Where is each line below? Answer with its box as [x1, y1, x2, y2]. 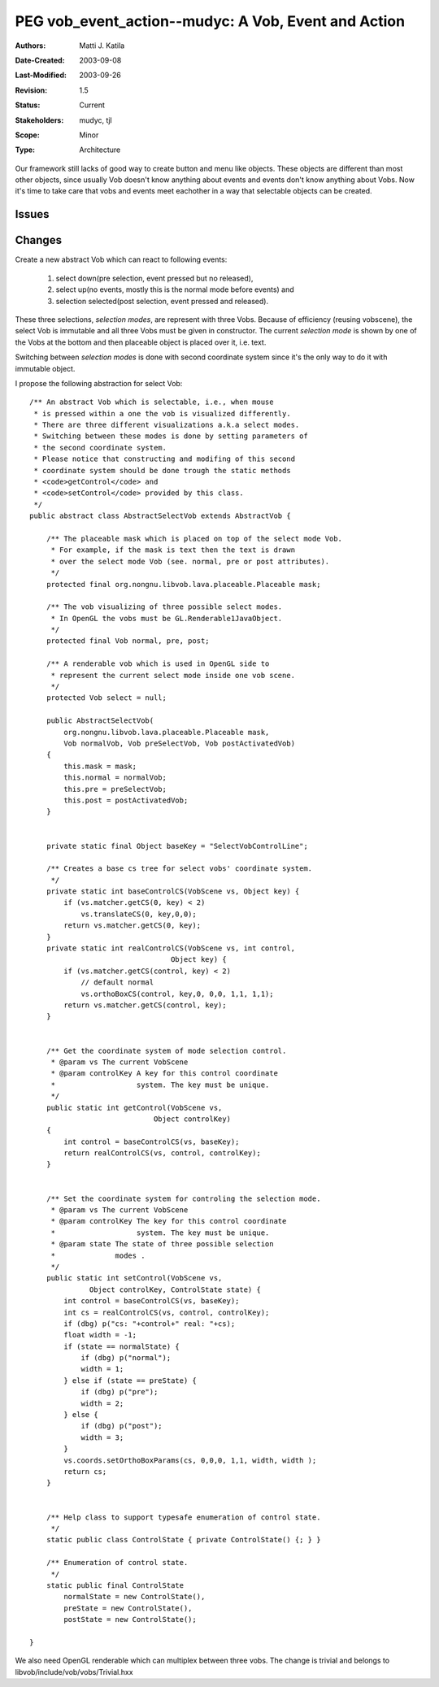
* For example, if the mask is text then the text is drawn [50, 546, 296, 554]
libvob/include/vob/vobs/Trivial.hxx [15, 1667, 133, 1676]
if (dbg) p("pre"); [80, 1387, 159, 1397]
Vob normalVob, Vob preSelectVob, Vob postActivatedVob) [63, 739, 296, 748]
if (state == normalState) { [63, 1341, 180, 1351]
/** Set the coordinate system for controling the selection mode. [46, 1194, 321, 1203]
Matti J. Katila [79, 41, 125, 50]
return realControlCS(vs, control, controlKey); [63, 1149, 262, 1158]
